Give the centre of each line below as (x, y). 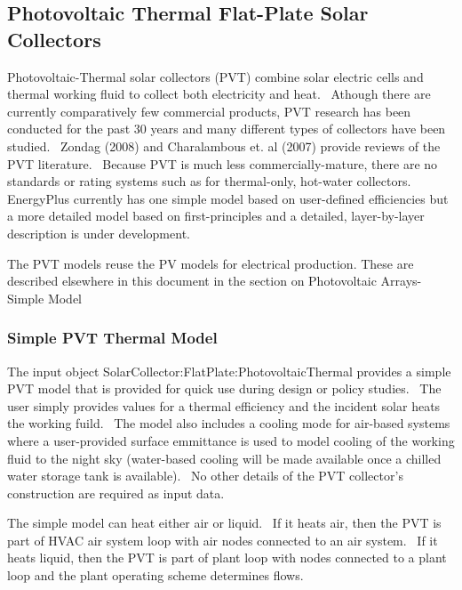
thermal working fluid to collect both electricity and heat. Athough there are (219, 94)
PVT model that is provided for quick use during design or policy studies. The (224, 388)
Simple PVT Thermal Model (112, 338)
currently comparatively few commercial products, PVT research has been (209, 111)
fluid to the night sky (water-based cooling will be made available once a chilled (224, 458)
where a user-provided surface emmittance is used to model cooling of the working (231, 440)
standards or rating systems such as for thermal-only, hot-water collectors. (209, 181)
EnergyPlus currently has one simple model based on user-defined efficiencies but (228, 198)
